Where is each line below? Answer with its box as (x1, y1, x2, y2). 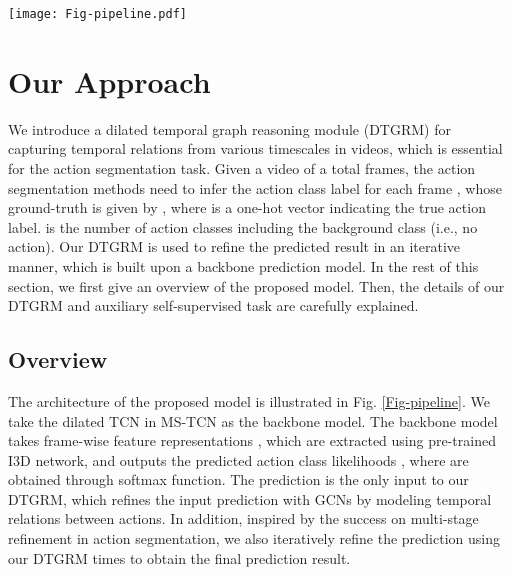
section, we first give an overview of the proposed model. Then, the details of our (8, 275, 505, 296)
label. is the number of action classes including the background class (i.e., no (8, 216, 478, 237)
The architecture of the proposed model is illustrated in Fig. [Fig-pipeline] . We (8, 390, 490, 411)
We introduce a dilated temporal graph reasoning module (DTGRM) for (8, 118, 451, 139)
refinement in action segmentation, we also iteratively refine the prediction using (8, 528, 500, 549)
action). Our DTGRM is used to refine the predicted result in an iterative (8, 236, 461, 257)
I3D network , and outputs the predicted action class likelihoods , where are (8, 449, 469, 470)
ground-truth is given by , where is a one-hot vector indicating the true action (8, 197, 486, 218)
